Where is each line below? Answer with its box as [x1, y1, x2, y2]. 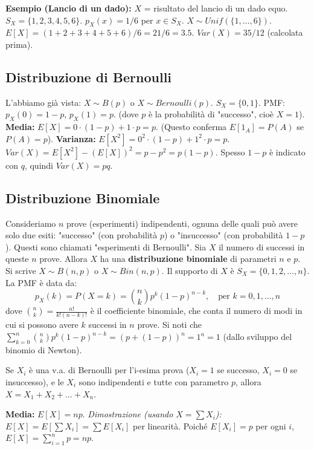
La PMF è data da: [5, 276, 77, 289]
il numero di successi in [219, 240, 305, 253]
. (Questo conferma [155, 120, 227, 133]
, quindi [24, 158, 54, 171]
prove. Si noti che [137, 318, 202, 331]
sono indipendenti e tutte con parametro [78, 376, 229, 388]
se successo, [217, 364, 260, 376]
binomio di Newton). [5, 343, 82, 356]
